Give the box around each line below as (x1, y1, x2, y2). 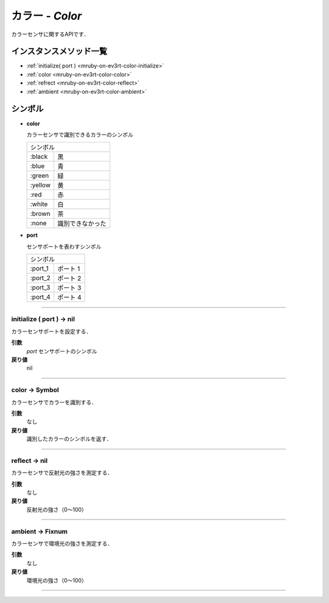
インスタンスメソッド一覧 (11, 46, 108, 57)
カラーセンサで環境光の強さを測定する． (11, 540, 113, 547)
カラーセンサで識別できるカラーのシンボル (26, 131, 133, 138)
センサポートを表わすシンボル (26, 242, 102, 250)
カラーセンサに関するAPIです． (11, 30, 90, 38)
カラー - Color (11, 9, 82, 23)
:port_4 (30, 293, 51, 301)
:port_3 (30, 283, 51, 292)
